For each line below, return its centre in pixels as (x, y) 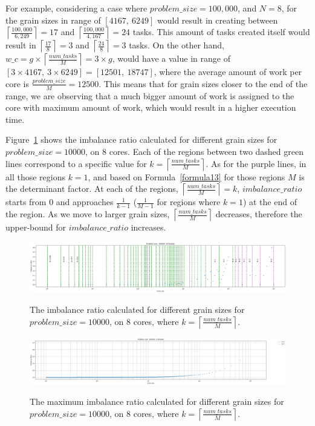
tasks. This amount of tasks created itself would (221, 32)
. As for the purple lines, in (256, 163)
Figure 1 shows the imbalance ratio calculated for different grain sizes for (141, 139)
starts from (26, 202)
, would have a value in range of (171, 58)
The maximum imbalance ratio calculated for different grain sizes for (157, 401)
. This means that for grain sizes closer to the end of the (203, 83)
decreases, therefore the (259, 214)
